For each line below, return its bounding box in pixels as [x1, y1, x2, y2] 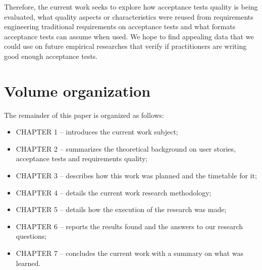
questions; [16, 231, 47, 241]
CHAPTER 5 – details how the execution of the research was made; [16, 204, 227, 215]
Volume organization [4, 80, 151, 101]
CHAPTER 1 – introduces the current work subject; [16, 126, 178, 137]
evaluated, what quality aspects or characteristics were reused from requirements [4, 11, 253, 22]
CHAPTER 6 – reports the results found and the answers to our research [16, 221, 243, 231]
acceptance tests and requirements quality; [16, 153, 148, 164]
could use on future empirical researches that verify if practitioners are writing [4, 41, 247, 51]
